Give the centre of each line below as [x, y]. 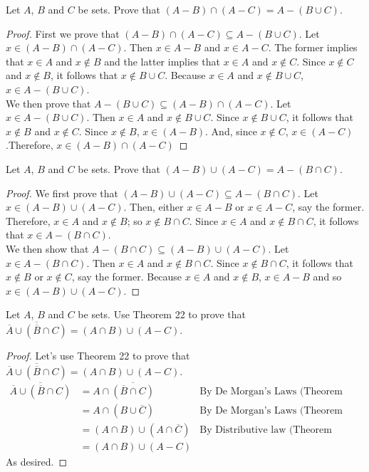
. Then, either [154, 207]
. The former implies [313, 47]
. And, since [231, 131]
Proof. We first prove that [62, 193]
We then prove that [48, 103]
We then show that [47, 248]
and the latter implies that [162, 61]
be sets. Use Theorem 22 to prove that [162, 314]
